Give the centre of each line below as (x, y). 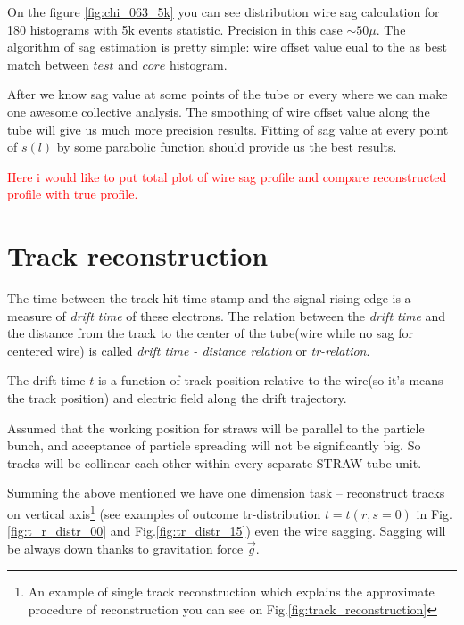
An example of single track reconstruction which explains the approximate (231, 592)
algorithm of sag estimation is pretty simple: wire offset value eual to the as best (227, 47)
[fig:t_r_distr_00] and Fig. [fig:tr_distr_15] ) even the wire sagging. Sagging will (227, 531)
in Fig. (434, 513)
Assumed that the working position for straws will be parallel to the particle (216, 428)
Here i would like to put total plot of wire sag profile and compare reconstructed (227, 176)
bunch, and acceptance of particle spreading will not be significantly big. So (214, 445)
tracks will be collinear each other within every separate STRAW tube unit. (215, 462)
